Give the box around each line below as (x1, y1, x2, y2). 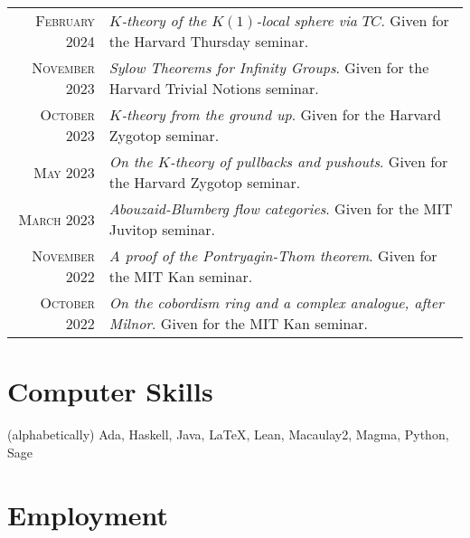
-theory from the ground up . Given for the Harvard (121, 104, 441, 125)
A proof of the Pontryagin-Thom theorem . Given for (108, 245, 437, 266)
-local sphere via (256, 10, 358, 31)
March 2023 (18, 208, 95, 230)
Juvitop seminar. (108, 219, 216, 240)
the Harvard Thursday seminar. (108, 31, 309, 52)
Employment (7, 496, 169, 533)
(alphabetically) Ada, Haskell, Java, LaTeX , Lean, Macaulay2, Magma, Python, (7, 425, 449, 444)
